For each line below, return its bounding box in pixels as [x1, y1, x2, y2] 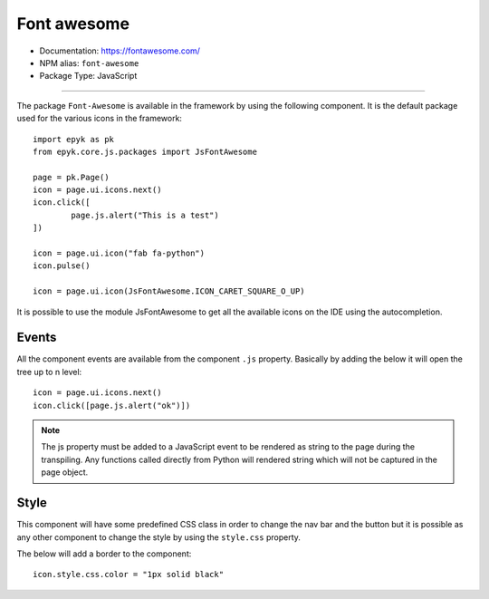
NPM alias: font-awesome [39, 57, 139, 68]
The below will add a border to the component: [16, 548, 192, 559]
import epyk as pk [33, 134, 115, 144]
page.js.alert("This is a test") [71, 209, 219, 220]
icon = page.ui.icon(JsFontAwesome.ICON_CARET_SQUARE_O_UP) [33, 286, 305, 296]
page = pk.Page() [33, 172, 110, 182]
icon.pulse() [33, 261, 91, 271]
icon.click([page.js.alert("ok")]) [33, 400, 191, 411]
